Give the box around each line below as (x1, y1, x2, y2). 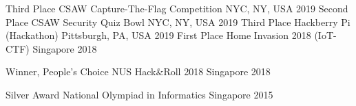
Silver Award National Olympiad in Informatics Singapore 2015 (6, 87, 273, 101)
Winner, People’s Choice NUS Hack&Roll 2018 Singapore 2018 (6, 64, 271, 79)
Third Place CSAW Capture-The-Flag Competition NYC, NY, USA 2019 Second (6, 1, 348, 15)
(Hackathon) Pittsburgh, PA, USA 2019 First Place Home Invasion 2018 (6, 28, 311, 42)
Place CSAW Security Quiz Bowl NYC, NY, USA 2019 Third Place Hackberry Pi (6, 14, 350, 29)
